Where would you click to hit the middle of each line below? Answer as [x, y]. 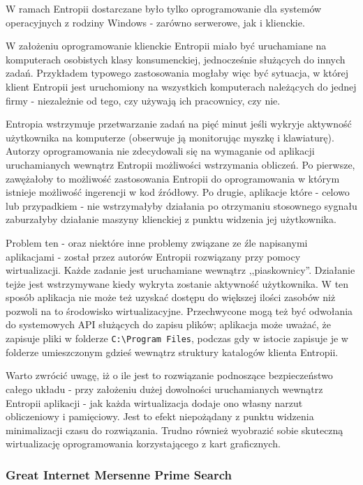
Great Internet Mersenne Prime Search [119, 474]
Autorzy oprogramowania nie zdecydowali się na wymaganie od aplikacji [160, 151]
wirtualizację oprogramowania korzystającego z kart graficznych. [143, 444]
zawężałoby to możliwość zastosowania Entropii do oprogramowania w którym [173, 178]
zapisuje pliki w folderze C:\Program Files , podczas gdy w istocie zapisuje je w [177, 338]
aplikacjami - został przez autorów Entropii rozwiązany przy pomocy [153, 256]
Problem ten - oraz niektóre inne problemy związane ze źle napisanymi [157, 242]
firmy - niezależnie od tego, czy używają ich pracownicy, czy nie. [143, 100]
